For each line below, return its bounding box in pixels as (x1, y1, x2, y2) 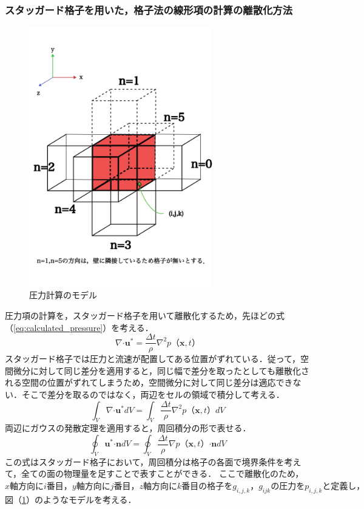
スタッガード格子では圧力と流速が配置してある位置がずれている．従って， (5, 352, 301, 365)
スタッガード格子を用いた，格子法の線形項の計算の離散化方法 (5, 2, 293, 17)
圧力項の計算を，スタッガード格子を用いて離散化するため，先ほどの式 (5, 309, 285, 322)
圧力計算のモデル (29, 289, 97, 301)
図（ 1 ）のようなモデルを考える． (5, 493, 136, 505)
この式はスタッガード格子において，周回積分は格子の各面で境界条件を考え (5, 455, 302, 468)
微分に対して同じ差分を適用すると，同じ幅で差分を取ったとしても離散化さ (13, 364, 309, 377)
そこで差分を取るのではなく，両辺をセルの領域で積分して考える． (21, 388, 285, 401)
